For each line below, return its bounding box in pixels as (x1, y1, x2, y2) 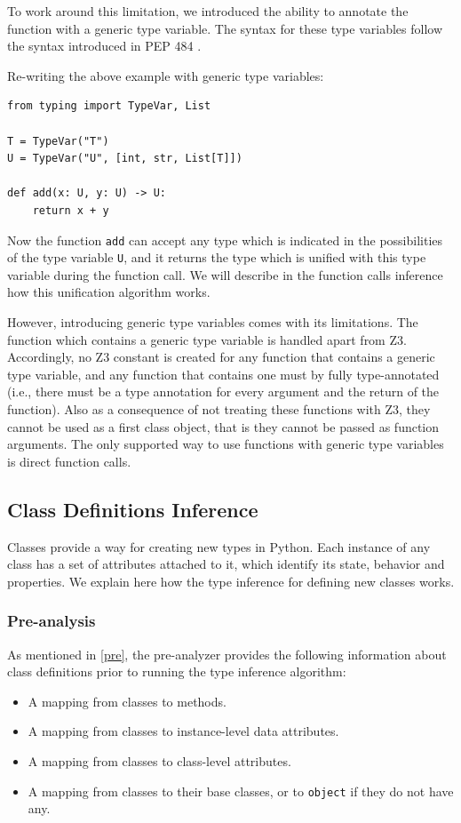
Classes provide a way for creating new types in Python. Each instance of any (7, 537, 431, 555)
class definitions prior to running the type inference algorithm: (7, 662, 346, 681)
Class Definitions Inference (7, 495, 258, 523)
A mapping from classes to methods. (28, 691, 227, 710)
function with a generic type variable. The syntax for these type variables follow (7, 19, 442, 37)
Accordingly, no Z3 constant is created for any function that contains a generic (7, 348, 435, 366)
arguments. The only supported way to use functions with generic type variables (7, 435, 444, 453)
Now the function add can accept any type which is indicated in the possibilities (7, 230, 443, 249)
